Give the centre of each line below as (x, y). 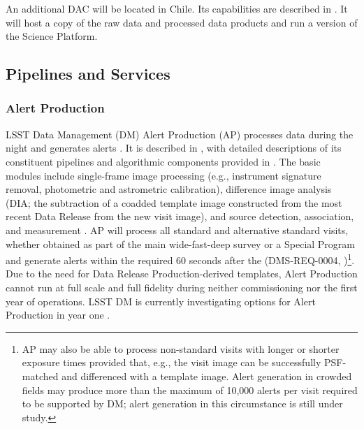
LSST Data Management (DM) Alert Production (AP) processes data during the (180, 134)
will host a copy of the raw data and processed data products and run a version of (182, 22)
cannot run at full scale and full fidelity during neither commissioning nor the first (182, 287)
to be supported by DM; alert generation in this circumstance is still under (182, 403)
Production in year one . (58, 315)
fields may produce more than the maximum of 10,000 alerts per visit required (190, 390)
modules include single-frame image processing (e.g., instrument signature (163, 175)
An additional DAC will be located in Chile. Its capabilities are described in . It (177, 8)
